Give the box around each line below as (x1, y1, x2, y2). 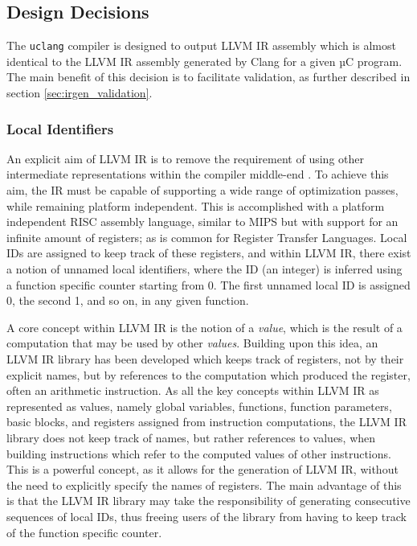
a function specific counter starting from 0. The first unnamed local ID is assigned (6, 276, 411, 293)
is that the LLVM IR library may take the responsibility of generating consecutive (6, 492, 411, 509)
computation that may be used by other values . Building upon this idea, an (6, 335, 378, 351)
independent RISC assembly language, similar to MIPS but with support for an (6, 213, 399, 230)
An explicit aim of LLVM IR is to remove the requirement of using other (6, 150, 364, 166)
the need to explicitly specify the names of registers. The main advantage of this (6, 476, 402, 493)
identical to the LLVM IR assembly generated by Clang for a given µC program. (6, 52, 403, 69)
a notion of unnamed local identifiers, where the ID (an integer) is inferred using (6, 261, 403, 277)
